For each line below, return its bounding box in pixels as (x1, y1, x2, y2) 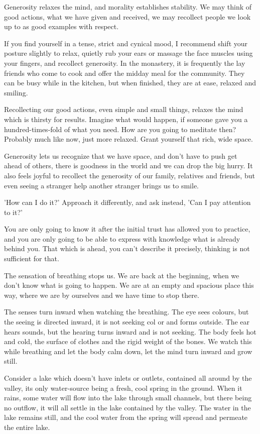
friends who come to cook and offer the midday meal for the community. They (4, 67, 245, 78)
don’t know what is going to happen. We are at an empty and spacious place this (4, 280, 254, 290)
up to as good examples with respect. (4, 21, 119, 32)
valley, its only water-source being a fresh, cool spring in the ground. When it (4, 382, 242, 393)
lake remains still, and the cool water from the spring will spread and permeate (4, 412, 248, 422)
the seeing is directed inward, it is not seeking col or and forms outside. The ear (4, 316, 250, 327)
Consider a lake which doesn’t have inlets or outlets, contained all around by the (4, 373, 252, 383)
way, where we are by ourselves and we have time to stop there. (4, 289, 199, 300)
